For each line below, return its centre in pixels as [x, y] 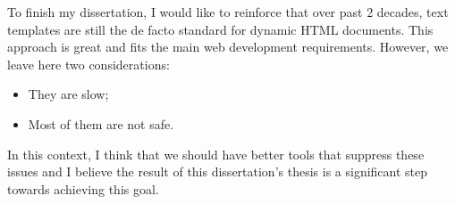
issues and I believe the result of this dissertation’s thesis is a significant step [218, 171]
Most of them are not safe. [101, 123]
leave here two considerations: [88, 64]
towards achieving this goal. [83, 188]
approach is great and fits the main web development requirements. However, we [228, 47]
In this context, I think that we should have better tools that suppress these [216, 154]
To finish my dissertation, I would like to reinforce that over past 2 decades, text [228, 12]
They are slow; [68, 94]
